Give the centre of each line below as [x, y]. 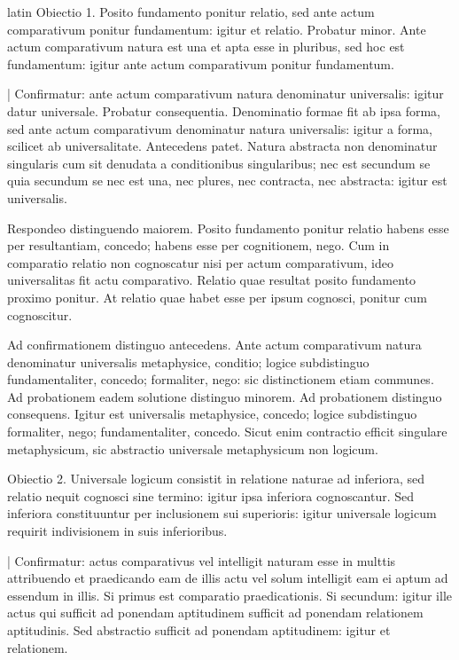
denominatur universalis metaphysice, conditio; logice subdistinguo [188, 361]
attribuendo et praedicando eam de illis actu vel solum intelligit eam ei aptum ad [228, 578]
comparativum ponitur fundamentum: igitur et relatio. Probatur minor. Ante [217, 29]
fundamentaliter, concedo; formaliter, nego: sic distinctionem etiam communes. [221, 379]
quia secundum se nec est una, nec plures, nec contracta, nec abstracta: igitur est [227, 181]
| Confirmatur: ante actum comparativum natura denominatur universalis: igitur [226, 94]
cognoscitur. [40, 314]
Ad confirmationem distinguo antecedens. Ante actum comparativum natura [214, 345]
